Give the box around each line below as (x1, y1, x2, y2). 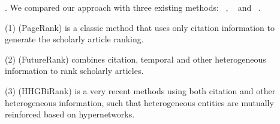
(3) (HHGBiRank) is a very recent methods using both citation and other (5, 84, 276, 97)
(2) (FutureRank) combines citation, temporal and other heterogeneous (5, 52, 266, 65)
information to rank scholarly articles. (5, 64, 144, 77)
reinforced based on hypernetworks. (5, 108, 135, 120)
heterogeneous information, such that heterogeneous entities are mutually (5, 96, 274, 108)
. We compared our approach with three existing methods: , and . (5, 1, 261, 13)
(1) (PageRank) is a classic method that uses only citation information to (5, 21, 275, 33)
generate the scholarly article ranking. (5, 33, 144, 45)
